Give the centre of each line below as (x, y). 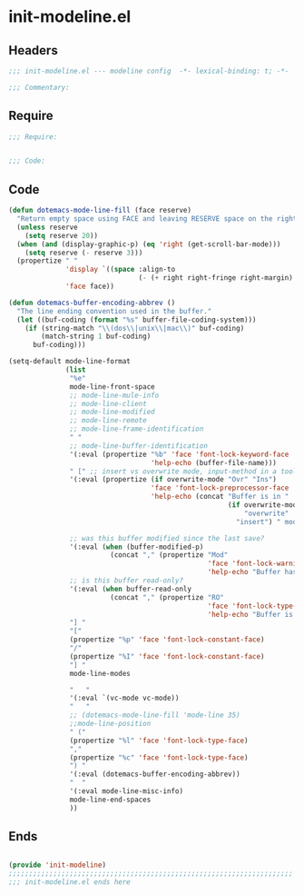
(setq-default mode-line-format (69, 362)
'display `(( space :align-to (121, 270)
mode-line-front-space (112, 387)
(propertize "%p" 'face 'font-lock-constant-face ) (167, 640)
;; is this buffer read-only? (126, 581)
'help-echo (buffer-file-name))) (214, 462)
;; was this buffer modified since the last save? (167, 538)
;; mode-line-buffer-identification (138, 446)
